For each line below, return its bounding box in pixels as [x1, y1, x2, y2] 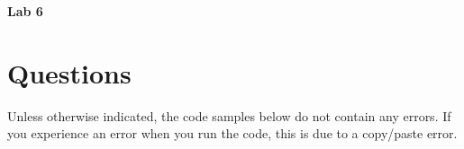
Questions [7, 54, 132, 91]
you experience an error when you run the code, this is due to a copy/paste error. [7, 124, 458, 143]
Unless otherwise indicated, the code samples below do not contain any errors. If [7, 106, 451, 125]
